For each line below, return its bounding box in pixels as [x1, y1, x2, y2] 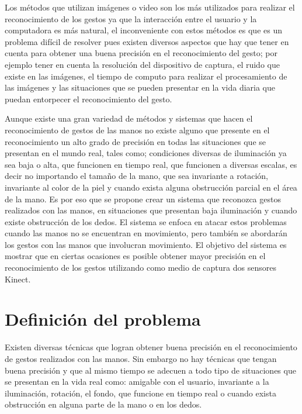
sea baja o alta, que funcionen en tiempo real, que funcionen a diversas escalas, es [5, 158, 297, 170]
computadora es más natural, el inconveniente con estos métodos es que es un [5, 24, 282, 36]
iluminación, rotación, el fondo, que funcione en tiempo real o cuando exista [5, 387, 276, 399]
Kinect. [5, 272, 31, 285]
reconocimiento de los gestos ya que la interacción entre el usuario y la [5, 12, 257, 25]
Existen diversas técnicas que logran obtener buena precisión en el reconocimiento [5, 341, 297, 353]
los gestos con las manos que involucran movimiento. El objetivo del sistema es [5, 238, 287, 250]
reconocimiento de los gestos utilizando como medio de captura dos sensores [5, 261, 276, 274]
